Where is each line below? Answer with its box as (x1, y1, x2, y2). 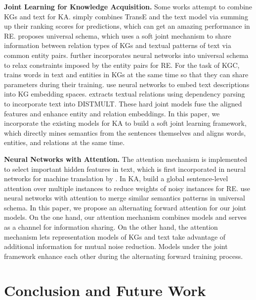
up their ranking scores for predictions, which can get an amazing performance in (4, 21, 250, 31)
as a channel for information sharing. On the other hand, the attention (4, 222, 218, 232)
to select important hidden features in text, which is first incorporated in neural (4, 163, 246, 174)
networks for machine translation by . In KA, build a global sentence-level (4, 173, 228, 184)
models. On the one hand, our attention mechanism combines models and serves (4, 212, 247, 222)
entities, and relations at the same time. (4, 137, 125, 148)
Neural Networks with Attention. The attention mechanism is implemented (4, 153, 248, 164)
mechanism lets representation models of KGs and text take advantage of (4, 231, 226, 242)
